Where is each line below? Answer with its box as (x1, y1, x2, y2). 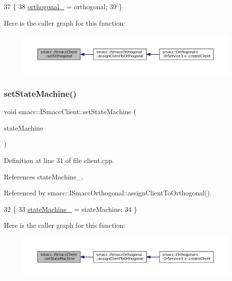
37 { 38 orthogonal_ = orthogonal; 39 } (4, 1, 122, 11)
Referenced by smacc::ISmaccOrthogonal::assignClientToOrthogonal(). (4, 188, 212, 198)
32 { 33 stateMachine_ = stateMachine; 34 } (4, 204, 137, 214)
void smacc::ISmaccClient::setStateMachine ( (4, 106, 136, 117)
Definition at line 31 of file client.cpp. (4, 155, 115, 165)
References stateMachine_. (4, 171, 84, 181)
